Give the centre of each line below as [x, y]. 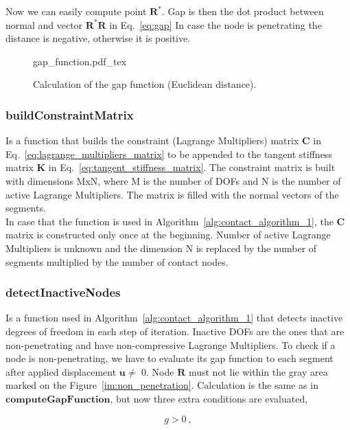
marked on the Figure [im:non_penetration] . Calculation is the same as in [162, 385]
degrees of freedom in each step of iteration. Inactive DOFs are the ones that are [175, 331]
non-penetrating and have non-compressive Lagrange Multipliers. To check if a [171, 344]
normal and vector [44, 24]
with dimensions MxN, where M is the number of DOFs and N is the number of [173, 180]
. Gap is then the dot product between [243, 11]
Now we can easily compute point [76, 11]
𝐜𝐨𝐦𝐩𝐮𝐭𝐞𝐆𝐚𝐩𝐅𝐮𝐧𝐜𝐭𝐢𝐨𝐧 [58, 399]
